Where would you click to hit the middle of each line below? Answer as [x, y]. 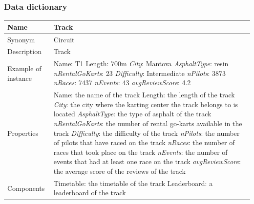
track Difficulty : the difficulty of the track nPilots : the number [147, 133]
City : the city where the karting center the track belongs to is [146, 104]
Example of [24, 68]
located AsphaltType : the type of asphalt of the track [132, 114]
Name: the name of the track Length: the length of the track [144, 95]
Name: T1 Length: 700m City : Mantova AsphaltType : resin [141, 64]
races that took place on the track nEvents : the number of [140, 152]
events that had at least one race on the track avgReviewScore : [147, 161]
